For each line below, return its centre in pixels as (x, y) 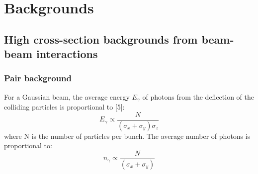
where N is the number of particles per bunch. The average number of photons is (127, 136)
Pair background (38, 78)
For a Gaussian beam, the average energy (67, 96)
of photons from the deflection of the (198, 96)
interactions (67, 54)
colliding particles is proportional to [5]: (64, 107)
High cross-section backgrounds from (101, 39)
